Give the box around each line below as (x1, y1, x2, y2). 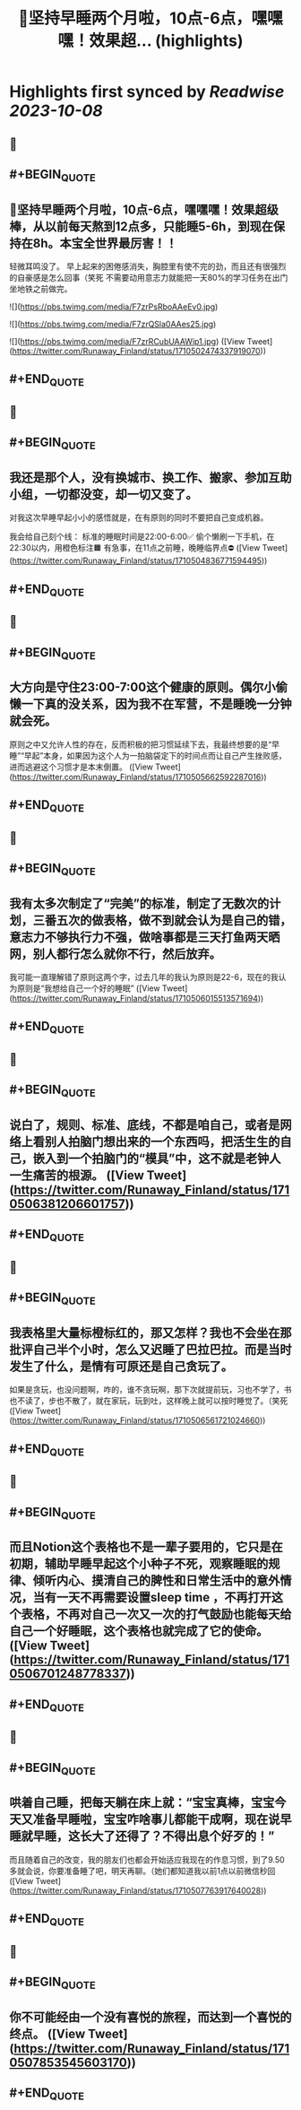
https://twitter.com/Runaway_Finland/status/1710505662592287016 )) (12, 771, 267, 782)
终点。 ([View (9, 2026, 86, 2041)
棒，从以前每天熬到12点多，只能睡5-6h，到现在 (9, 219, 273, 234)
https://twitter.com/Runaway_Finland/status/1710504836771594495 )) (12, 555, 268, 566)
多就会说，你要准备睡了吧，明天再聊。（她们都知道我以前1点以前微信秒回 (9, 1865, 276, 1876)
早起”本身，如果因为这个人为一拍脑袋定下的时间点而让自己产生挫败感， (23, 750, 287, 760)
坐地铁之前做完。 (9, 283, 73, 294)
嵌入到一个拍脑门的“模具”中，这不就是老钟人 (32, 1151, 281, 1166)
